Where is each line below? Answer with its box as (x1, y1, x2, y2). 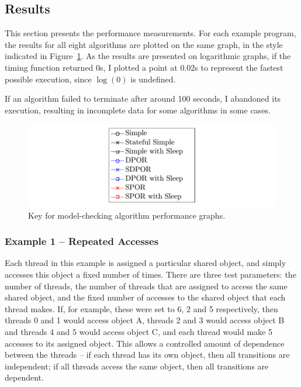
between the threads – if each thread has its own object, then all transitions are (5, 348, 290, 361)
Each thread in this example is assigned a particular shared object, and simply (5, 257, 286, 269)
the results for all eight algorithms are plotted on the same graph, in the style (5, 38, 283, 50)
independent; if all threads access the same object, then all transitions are (5, 360, 269, 372)
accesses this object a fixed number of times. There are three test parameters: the (5, 268, 296, 280)
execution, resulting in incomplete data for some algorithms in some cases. (5, 103, 271, 116)
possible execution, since (5, 72, 92, 85)
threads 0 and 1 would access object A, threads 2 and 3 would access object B (5, 314, 285, 326)
